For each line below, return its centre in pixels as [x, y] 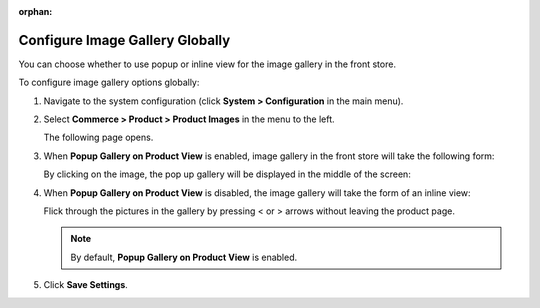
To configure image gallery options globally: [109, 82]
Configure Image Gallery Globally [124, 40]
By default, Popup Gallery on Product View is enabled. [184, 257]
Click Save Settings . [86, 285]
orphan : [35, 11]
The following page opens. [98, 137]
